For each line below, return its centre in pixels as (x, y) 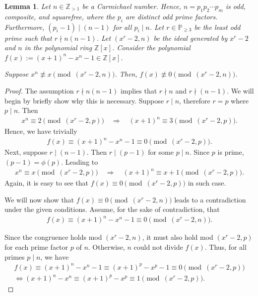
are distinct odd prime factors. (171, 16)
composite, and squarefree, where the (60, 16)
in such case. (207, 183)
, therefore (195, 100)
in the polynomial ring (58, 48)
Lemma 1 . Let (28, 6)
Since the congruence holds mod (53, 237)
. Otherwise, (106, 247)
